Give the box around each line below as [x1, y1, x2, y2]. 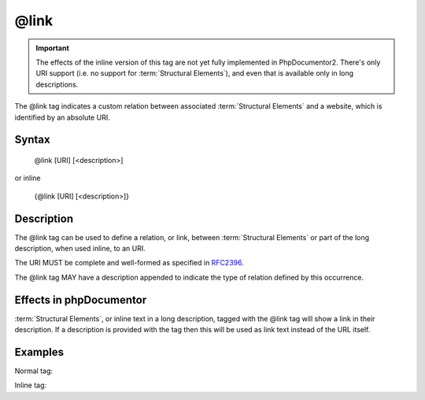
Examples [14, 345, 65, 358]
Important [35, 43, 70, 53]
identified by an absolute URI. [14, 113, 110, 122]
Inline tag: [14, 380, 47, 390]
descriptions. [35, 80, 79, 89]
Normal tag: [14, 366, 54, 376]
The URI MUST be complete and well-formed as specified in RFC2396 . [14, 258, 244, 268]
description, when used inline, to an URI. [14, 243, 146, 253]
